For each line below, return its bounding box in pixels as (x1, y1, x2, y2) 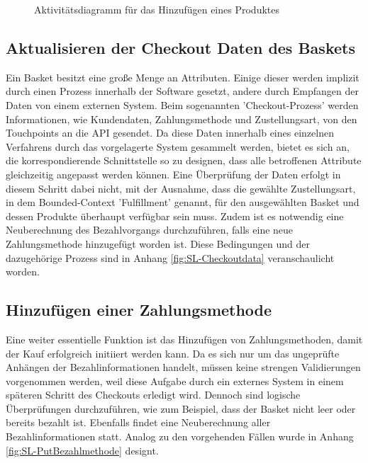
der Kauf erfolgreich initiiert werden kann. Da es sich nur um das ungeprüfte (6, 345, 340, 360)
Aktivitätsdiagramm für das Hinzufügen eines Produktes (34, 2, 279, 16)
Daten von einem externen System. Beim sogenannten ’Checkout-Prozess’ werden (6, 97, 359, 112)
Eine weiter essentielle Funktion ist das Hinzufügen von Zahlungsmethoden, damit (6, 331, 363, 346)
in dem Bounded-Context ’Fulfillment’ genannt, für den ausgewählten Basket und (6, 195, 359, 210)
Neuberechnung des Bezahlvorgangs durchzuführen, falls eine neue (6, 222, 294, 237)
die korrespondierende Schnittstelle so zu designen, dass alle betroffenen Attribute (6, 153, 362, 168)
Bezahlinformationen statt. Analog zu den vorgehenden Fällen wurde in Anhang (6, 429, 354, 444)
